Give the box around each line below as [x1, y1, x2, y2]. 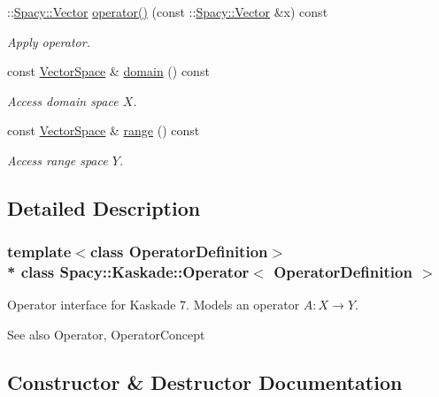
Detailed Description [7, 194, 201, 221]
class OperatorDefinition [89, 240, 268, 263]
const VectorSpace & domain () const [7, 62, 210, 80]
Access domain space [7, 91, 119, 110]
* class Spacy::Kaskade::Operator [7, 261, 250, 283]
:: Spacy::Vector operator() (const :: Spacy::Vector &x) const [7, 3, 328, 20]
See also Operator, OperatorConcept [7, 325, 205, 344]
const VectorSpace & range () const [7, 121, 200, 140]
